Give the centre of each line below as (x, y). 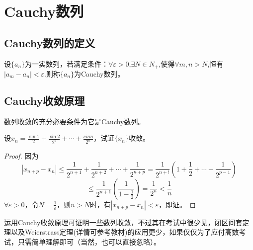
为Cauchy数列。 (99, 74)
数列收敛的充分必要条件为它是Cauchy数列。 (75, 121)
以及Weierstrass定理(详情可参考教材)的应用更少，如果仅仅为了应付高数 (125, 232)
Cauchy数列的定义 (50, 42)
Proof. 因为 (21, 156)
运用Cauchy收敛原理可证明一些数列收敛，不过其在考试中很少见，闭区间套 (123, 222)
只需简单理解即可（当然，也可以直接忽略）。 (89, 242)
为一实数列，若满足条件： (67, 63)
